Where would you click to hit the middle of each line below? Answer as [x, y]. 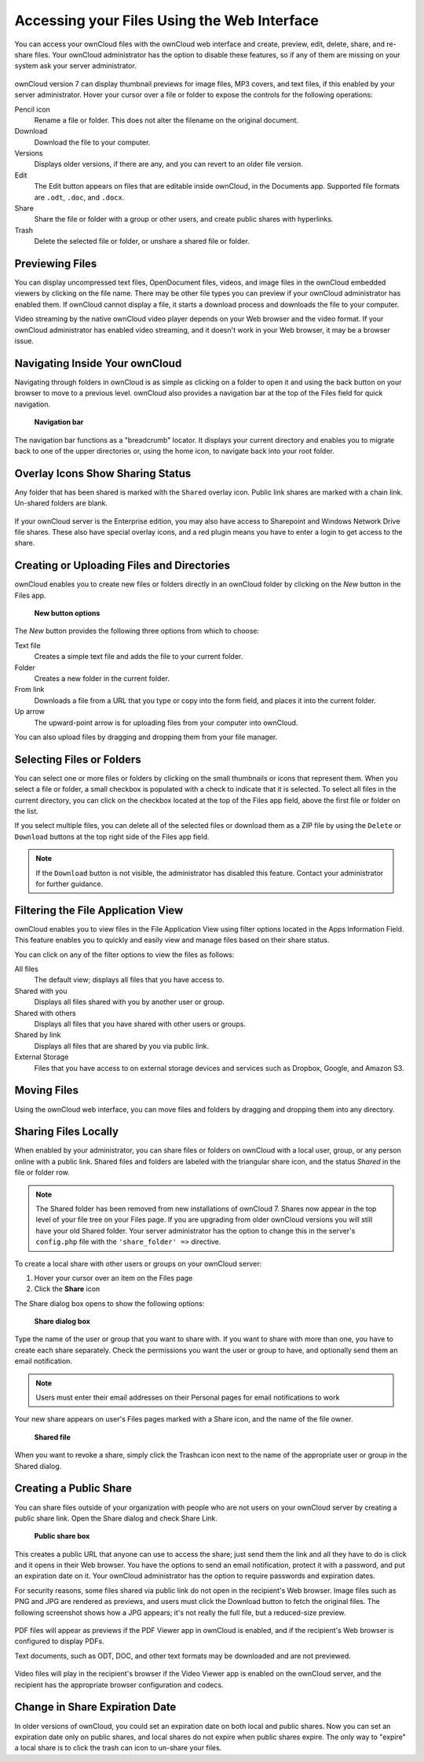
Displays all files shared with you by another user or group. [130, 1002]
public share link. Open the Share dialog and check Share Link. [116, 1518]
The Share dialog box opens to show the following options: [110, 1303]
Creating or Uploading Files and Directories [122, 566]
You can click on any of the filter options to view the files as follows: [124, 955]
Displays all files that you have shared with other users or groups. [140, 1024]
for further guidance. [69, 884]
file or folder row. [42, 1172]
